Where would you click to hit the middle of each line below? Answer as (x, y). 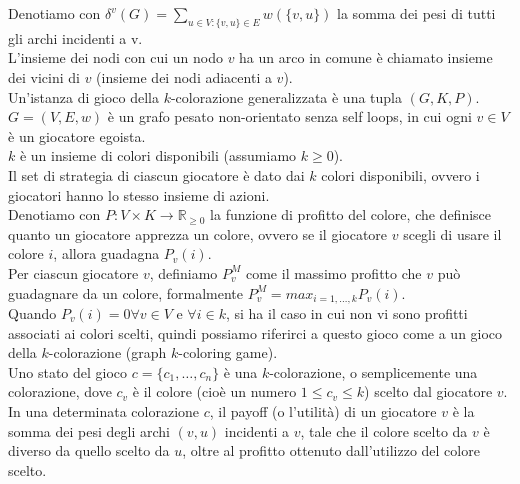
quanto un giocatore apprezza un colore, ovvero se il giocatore (198, 233)
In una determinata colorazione (104, 410)
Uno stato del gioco (68, 371)
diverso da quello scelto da (89, 450)
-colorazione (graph (107, 352)
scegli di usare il (452, 233)
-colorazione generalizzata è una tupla (286, 96)
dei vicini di (44, 76)
